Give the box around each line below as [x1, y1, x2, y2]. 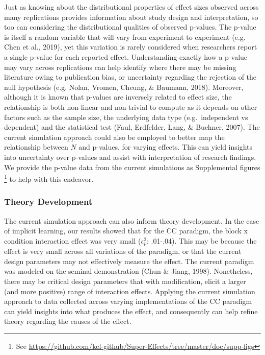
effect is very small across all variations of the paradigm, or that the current [4, 246, 242, 256]
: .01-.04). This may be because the [146, 235, 257, 246]
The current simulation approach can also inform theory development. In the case [4, 215, 259, 226]
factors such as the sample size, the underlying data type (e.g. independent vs [4, 111, 248, 122]
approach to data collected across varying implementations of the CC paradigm [4, 296, 252, 306]
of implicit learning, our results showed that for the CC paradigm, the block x [4, 225, 248, 236]
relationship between [4, 141, 68, 152]
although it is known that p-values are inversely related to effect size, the [4, 91, 232, 102]
